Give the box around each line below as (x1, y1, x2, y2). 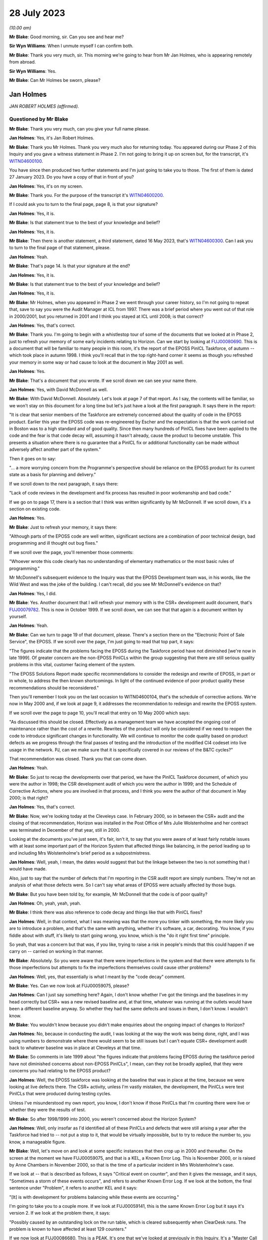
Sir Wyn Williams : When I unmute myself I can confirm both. (9, 43, 134, 49)
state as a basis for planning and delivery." (9, 472, 96, 478)
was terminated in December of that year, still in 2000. (9, 827, 121, 833)
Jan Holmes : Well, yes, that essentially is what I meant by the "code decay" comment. (9, 974, 186, 980)
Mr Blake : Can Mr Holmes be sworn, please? (9, 77, 101, 83)
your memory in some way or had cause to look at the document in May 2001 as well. (9, 359, 184, 365)
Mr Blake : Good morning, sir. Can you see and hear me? (9, 34, 124, 40)
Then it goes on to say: (9, 455, 57, 461)
